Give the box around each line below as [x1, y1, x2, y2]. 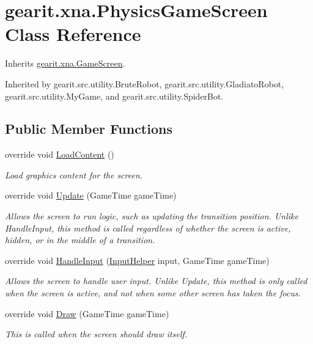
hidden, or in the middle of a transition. [5, 233, 155, 246]
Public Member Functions [5, 119, 172, 138]
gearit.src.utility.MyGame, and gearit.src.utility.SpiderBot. [5, 89, 224, 102]
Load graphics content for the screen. [5, 168, 143, 181]
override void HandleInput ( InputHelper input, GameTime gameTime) [5, 254, 270, 266]
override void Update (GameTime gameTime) [5, 189, 177, 202]
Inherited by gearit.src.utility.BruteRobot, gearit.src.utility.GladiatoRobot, [5, 77, 284, 90]
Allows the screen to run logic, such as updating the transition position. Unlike [5, 210, 298, 222]
